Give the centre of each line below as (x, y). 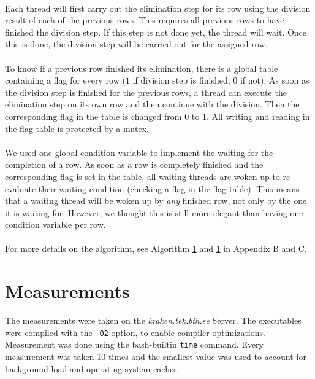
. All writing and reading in (258, 116)
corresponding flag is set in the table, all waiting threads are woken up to (142, 176)
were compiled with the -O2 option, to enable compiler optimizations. (135, 332)
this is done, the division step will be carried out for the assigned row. (136, 44)
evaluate (21, 188)
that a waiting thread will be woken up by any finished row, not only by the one (156, 201)
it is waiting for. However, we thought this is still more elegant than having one (154, 212)
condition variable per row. (55, 225)
